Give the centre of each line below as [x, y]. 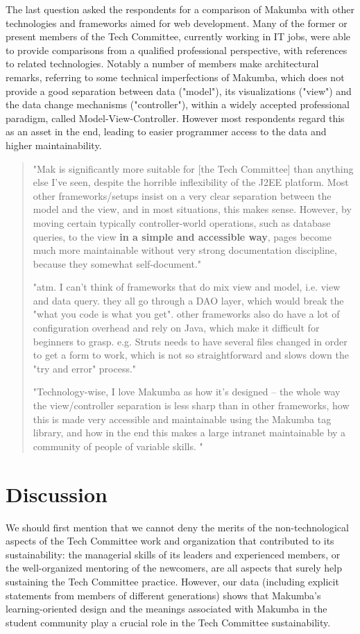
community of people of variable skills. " [118, 446]
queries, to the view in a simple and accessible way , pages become [182, 236]
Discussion [57, 494]
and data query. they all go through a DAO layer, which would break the [188, 300]
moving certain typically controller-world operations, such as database [182, 222]
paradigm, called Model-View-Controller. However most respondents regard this [175, 118]
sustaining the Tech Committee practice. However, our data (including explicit [172, 581]
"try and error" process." [85, 368]
